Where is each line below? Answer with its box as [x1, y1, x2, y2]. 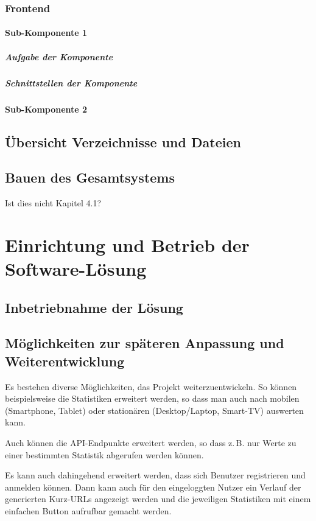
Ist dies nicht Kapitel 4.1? [5, 197, 102, 209]
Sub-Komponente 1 [5, 26, 88, 39]
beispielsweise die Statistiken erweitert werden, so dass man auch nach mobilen [5, 392, 300, 405]
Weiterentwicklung [5, 351, 125, 370]
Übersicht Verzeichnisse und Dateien [5, 132, 241, 151]
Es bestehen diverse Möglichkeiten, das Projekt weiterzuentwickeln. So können [5, 380, 297, 393]
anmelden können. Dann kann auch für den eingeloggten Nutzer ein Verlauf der [5, 480, 301, 493]
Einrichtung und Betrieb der [5, 232, 250, 257]
